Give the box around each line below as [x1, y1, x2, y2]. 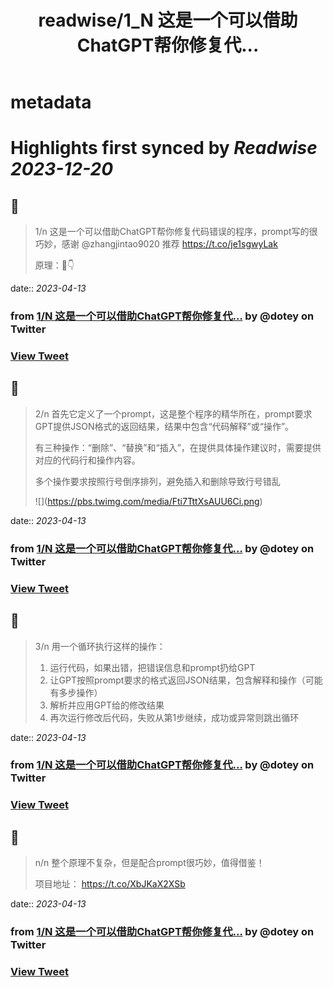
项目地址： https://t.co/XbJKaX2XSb [34, 878, 186, 890]
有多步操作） [49, 686, 103, 698]
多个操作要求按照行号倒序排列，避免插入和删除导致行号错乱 [34, 475, 281, 487]
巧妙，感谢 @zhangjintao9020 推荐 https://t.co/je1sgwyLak [34, 238, 278, 250]
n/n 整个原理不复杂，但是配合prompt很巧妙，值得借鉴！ [34, 857, 265, 869]
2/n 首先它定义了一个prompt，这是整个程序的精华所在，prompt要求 [34, 407, 313, 420]
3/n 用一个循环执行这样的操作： [34, 640, 166, 652]
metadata [10, 91, 92, 114]
